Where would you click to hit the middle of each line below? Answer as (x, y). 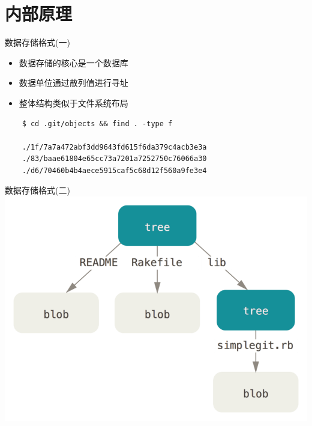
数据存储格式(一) (37, 42)
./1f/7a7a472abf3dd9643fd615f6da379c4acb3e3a (114, 147)
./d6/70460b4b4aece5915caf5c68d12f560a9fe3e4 (114, 170)
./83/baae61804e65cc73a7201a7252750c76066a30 (114, 159)
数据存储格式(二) (37, 190)
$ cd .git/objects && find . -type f (97, 123)
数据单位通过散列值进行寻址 (73, 83)
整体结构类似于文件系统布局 (73, 102)
